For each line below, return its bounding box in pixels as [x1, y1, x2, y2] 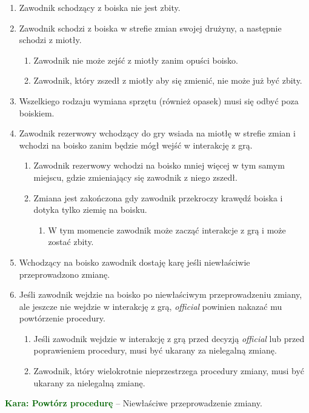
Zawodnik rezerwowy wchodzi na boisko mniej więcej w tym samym [33, 159, 285, 172]
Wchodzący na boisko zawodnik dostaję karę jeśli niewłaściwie [19, 255, 250, 268]
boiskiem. [19, 106, 55, 119]
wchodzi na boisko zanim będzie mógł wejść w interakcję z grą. [19, 138, 253, 151]
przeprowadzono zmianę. [19, 267, 110, 280]
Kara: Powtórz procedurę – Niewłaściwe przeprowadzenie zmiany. [5, 397, 262, 409]
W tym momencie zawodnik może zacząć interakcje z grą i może [48, 223, 286, 236]
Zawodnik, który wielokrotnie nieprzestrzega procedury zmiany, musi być [33, 364, 305, 377]
